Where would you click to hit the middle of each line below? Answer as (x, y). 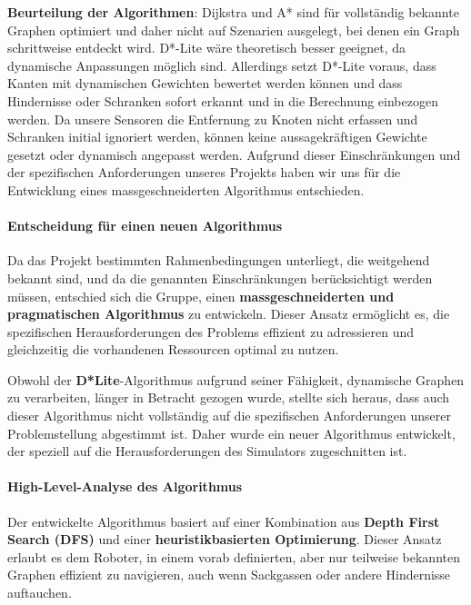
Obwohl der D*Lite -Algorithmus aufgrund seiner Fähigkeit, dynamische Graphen (236, 379)
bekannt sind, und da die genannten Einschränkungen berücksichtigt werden (220, 278)
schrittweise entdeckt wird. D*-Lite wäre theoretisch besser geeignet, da (207, 48)
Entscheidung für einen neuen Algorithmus (145, 226)
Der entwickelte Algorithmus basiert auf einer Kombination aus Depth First (224, 521)
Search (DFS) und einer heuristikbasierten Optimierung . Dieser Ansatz (225, 539)
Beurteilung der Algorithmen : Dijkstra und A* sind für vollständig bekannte (233, 12)
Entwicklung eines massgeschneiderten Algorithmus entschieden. (186, 189)
